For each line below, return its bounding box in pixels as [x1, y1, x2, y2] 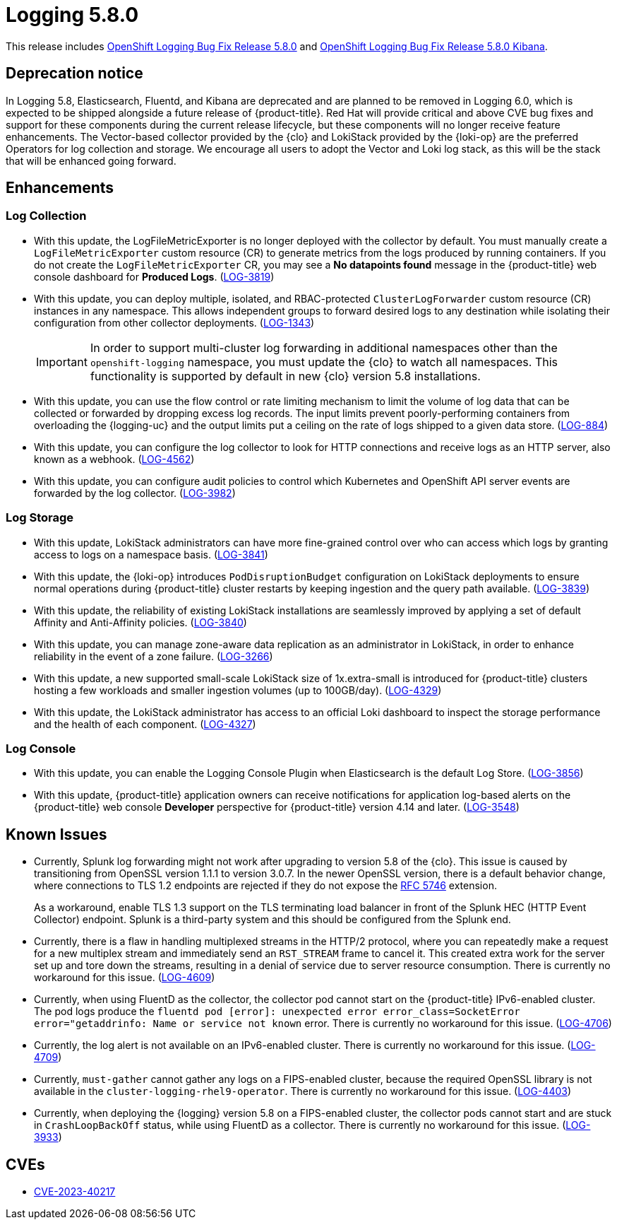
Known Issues [6, 825, 107, 843]
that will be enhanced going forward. [6, 154, 176, 167]
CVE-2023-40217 [34, 1185, 116, 1197]
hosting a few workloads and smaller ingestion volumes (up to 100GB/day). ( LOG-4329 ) [34, 684, 442, 696]
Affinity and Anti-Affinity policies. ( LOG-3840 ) [34, 616, 247, 628]
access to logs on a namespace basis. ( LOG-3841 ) [34, 548, 268, 561]
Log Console [6, 741, 76, 756]
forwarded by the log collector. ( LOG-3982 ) [34, 486, 236, 499]
